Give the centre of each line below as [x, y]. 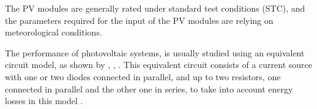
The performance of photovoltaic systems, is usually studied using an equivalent [155, 52]
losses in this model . [44, 101]
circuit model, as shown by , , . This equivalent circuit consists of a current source [158, 65]
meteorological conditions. [54, 32]
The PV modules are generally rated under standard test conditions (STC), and [155, 8]
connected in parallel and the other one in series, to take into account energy [149, 88]
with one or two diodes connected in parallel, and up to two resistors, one [143, 76]
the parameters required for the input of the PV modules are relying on [139, 20]
